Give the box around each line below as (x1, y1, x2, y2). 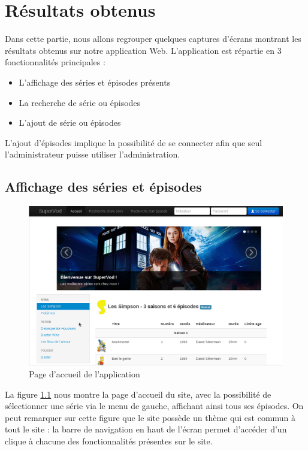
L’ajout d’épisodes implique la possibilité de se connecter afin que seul (5, 136, 262, 149)
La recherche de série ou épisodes (19, 96, 141, 108)
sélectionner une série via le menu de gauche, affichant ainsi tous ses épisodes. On (5, 399, 304, 412)
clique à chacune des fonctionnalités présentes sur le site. (5, 434, 213, 447)
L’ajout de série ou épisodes (19, 116, 121, 129)
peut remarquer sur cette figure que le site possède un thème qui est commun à (5, 411, 296, 423)
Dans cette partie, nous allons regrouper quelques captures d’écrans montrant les (5, 32, 301, 45)
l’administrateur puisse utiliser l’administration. (5, 148, 180, 161)
